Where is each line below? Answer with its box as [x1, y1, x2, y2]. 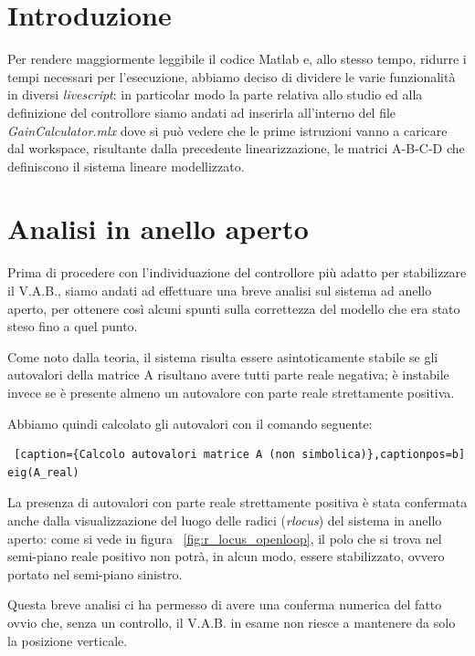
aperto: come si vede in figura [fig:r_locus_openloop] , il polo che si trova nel [7, 528, 442, 547]
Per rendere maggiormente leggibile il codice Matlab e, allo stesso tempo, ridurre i [7, 49, 467, 68]
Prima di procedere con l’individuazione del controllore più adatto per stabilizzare [7, 263, 467, 282]
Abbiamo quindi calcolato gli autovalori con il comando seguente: [7, 413, 373, 432]
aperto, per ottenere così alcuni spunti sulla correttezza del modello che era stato [7, 298, 460, 318]
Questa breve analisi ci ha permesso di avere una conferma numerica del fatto [7, 595, 442, 614]
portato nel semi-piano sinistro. [7, 564, 183, 583]
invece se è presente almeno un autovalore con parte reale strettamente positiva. [7, 382, 455, 401]
